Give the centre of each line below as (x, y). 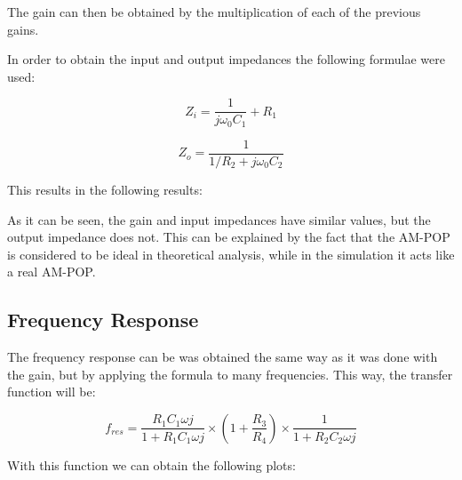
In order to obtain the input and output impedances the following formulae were (226, 59)
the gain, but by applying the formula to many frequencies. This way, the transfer (230, 374)
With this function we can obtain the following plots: (151, 464)
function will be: (52, 392)
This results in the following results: (105, 189)
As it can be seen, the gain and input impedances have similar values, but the (219, 219)
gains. (23, 29)
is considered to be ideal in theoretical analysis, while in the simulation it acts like (231, 254)
